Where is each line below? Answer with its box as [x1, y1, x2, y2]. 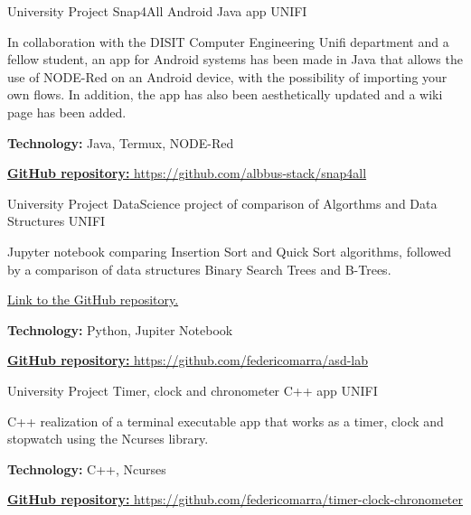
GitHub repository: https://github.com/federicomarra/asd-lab [7, 351, 368, 370]
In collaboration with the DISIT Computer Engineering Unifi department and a [7, 32, 449, 51]
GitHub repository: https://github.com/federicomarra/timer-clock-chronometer [7, 490, 464, 509]
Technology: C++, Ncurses [7, 459, 166, 478]
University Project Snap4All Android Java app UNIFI [7, 2, 307, 20]
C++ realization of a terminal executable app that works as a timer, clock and [7, 411, 444, 430]
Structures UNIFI [7, 211, 106, 230]
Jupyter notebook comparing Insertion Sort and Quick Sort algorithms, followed [7, 241, 452, 260]
